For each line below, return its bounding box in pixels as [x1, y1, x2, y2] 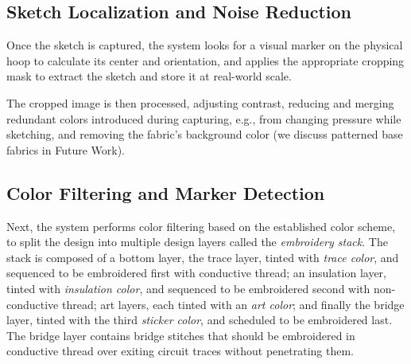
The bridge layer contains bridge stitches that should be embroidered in [6, 327, 355, 343]
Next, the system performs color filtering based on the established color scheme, [6, 217, 396, 234]
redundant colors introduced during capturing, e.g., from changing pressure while [6, 110, 401, 127]
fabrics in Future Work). [6, 141, 125, 158]
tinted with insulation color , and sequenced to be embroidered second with [6, 280, 370, 296]
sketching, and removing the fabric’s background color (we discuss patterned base [6, 126, 403, 143]
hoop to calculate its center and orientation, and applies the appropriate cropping [6, 52, 405, 68]
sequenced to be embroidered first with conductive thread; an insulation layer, [6, 264, 387, 281]
